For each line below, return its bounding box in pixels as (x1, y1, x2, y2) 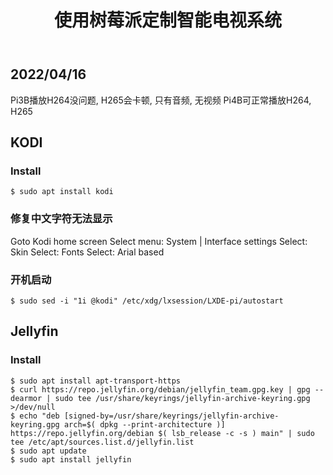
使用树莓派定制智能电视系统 (53, 9, 282, 32)
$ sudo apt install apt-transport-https (10, 376, 182, 386)
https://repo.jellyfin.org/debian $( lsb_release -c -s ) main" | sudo (10, 428, 315, 438)
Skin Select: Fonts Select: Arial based (10, 246, 165, 258)
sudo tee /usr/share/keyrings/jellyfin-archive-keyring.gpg (54, 393, 311, 403)
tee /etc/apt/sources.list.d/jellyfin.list (10, 437, 195, 447)
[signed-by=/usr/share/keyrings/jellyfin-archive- (63, 411, 280, 421)
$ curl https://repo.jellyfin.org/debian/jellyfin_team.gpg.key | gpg (10, 384, 311, 395)
